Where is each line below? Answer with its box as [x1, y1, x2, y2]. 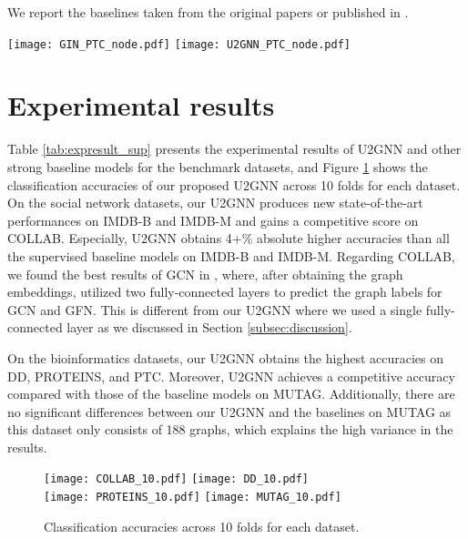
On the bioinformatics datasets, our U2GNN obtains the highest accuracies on [7, 348, 444, 367]
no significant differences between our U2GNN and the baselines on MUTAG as [7, 402, 452, 421]
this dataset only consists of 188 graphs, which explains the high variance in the [7, 420, 453, 439]
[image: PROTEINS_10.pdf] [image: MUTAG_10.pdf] [44, 491, 341, 504]
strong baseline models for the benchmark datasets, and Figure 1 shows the [7, 157, 428, 176]
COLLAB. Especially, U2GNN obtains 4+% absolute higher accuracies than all [7, 229, 450, 248]
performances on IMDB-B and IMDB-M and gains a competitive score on [7, 210, 419, 229]
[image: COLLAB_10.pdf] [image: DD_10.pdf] [44, 473, 310, 486]
